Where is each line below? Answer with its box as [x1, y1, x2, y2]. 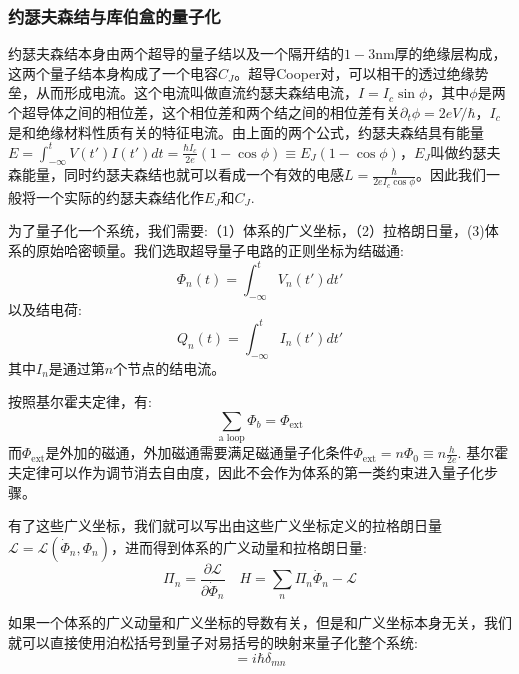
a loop [218, 433, 245, 444]
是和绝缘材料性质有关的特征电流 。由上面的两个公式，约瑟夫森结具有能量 [8, 121, 484, 142]
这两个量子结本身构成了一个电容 [8, 62, 218, 83]
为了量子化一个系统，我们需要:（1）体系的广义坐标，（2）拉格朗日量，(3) [8, 220, 485, 241]
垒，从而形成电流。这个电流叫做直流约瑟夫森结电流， [8, 82, 358, 103]
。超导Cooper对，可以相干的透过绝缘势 [234, 62, 489, 83]
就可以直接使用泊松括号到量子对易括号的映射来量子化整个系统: [8, 631, 418, 652]
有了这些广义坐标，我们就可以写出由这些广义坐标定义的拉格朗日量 [8, 515, 442, 536]
